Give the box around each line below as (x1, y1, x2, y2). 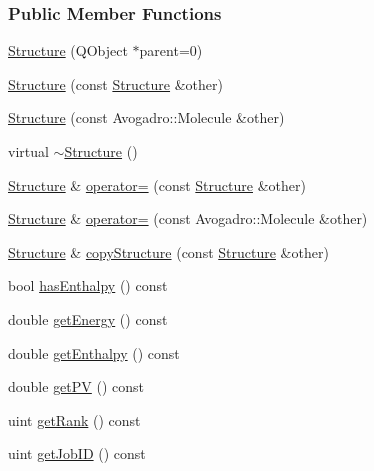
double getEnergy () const (8, 308, 168, 329)
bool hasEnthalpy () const (8, 275, 168, 296)
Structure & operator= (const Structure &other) (8, 174, 306, 195)
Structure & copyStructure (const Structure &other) (8, 241, 329, 262)
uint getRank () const (8, 409, 141, 430)
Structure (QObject (8, 40, 128, 61)
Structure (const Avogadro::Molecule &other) (8, 107, 285, 128)
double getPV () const (8, 376, 145, 397)
